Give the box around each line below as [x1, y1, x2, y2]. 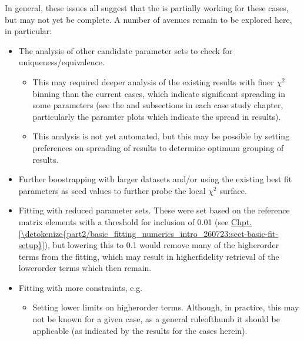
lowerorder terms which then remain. [18, 262, 152, 274]
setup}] [18, 239, 45, 251]
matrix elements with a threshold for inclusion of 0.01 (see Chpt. [18, 215, 252, 228]
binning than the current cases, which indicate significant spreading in [32, 87, 285, 99]
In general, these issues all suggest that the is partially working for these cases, [5, 2, 289, 14]
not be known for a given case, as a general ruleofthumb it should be [32, 313, 280, 325]
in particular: [5, 25, 52, 37]
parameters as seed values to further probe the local [18, 184, 206, 196]
